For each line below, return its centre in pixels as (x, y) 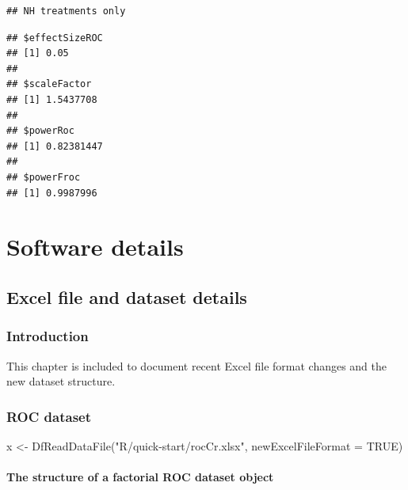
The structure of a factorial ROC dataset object (140, 477)
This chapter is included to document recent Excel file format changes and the (197, 365)
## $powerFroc (44, 177)
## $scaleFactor (49, 84)
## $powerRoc (40, 131)
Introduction (48, 336)
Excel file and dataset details (127, 296)
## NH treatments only (66, 11)
